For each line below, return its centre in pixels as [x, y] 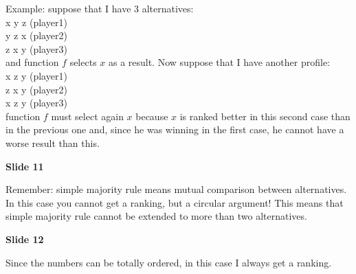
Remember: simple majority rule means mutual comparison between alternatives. [176, 189]
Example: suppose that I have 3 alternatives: [100, 8]
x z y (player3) [36, 103]
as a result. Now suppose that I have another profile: [219, 62]
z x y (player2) [36, 89]
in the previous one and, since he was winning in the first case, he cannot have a [175, 129]
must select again [87, 116]
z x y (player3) [36, 48]
